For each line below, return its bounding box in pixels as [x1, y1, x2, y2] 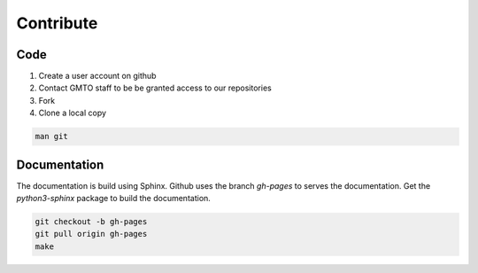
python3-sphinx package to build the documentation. [16, 193, 212, 204]
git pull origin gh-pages [35, 229, 148, 239]
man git [35, 131, 68, 142]
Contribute [16, 13, 98, 33]
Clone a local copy [38, 107, 106, 119]
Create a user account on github [38, 71, 157, 82]
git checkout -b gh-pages [35, 217, 148, 227]
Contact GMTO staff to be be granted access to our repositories [38, 82, 272, 93]
